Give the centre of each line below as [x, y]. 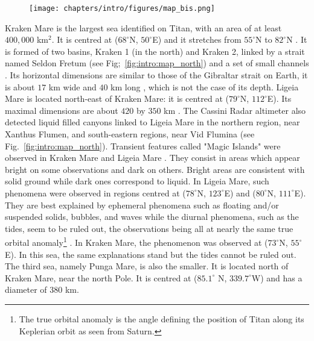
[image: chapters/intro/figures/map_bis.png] [122, 8]
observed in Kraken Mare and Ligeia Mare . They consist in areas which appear [152, 158]
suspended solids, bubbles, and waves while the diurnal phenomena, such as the [152, 217]
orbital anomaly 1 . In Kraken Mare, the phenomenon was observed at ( [136, 241]
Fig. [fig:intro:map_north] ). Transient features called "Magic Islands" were [143, 145]
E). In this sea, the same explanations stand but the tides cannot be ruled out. [151, 254]
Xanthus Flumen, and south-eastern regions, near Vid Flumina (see [130, 134]
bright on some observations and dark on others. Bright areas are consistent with [155, 169]
